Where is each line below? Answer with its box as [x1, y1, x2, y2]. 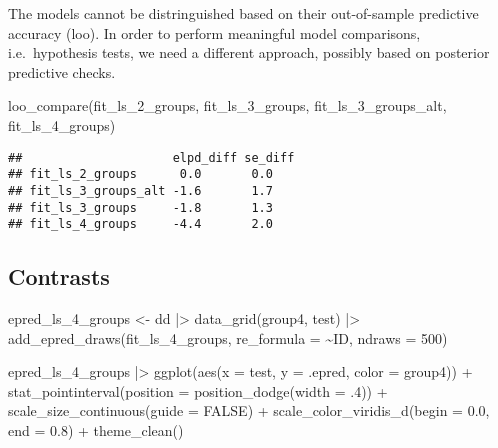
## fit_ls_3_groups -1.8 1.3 [8, 200, 273, 215]
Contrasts [8, 261, 110, 292]
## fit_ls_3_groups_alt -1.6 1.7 [8, 183, 273, 198]
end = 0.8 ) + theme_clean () [8, 420, 184, 441]
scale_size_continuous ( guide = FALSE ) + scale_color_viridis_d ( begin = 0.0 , [8, 400, 490, 421]
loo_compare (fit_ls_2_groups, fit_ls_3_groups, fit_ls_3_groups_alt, [8, 95, 447, 116]
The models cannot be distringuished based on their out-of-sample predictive [8, 3, 479, 23]
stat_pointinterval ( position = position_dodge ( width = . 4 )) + [8, 380, 388, 401]
